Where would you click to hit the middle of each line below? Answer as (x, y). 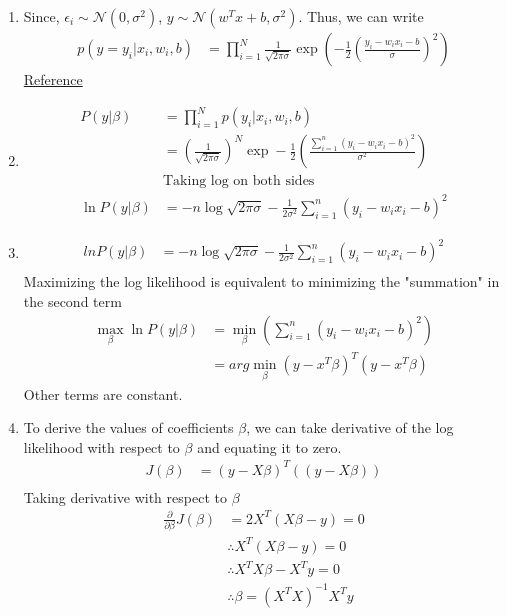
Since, (41, 16)
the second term (72, 300)
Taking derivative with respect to (125, 496)
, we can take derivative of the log (350, 427)
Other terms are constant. (103, 393)
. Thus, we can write (361, 16)
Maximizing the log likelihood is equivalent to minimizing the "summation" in (261, 281)
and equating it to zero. (269, 446)
